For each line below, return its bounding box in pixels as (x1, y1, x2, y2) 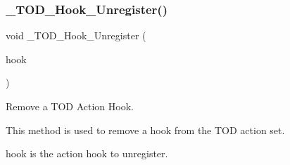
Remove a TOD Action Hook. (6, 99, 134, 113)
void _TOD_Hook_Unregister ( (6, 28, 146, 43)
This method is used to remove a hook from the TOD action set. (6, 122, 285, 137)
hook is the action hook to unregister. (6, 146, 168, 161)
